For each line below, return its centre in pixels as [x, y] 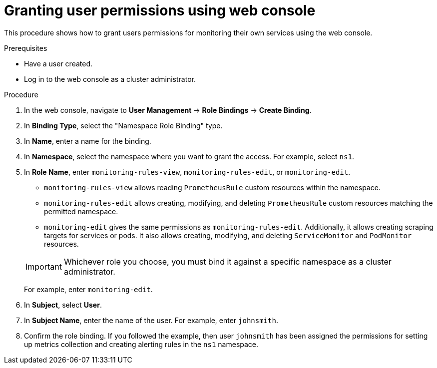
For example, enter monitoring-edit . [88, 289]
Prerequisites [26, 48]
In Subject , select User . [63, 305]
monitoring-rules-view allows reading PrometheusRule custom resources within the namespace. [212, 187]
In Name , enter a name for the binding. [88, 141]
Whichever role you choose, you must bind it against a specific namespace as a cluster [227, 261]
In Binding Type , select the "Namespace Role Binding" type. [123, 125]
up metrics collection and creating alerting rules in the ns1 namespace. [141, 344]
